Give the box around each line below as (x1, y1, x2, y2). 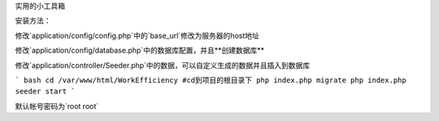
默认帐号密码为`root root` (15, 101, 99, 111)
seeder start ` (15, 87, 76, 96)
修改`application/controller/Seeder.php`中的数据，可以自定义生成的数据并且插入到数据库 (15, 60, 311, 70)
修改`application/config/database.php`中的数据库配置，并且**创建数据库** (15, 45, 264, 56)
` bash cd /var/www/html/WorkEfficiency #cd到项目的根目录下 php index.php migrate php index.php (15, 75, 406, 85)
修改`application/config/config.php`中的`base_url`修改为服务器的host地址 (15, 31, 259, 40)
